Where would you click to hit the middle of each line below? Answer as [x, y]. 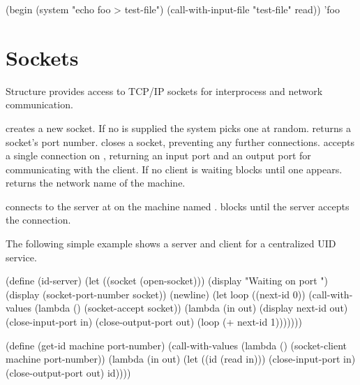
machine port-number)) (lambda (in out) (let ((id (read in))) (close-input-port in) [181, 359]
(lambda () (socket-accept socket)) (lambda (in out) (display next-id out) [191, 308]
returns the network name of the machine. [96, 183]
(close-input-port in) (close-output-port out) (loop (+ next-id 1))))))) [154, 322]
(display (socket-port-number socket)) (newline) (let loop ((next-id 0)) [156, 294]
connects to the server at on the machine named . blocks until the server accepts [178, 206]
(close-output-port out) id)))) [68, 372]
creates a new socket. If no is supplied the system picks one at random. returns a [178, 128]
